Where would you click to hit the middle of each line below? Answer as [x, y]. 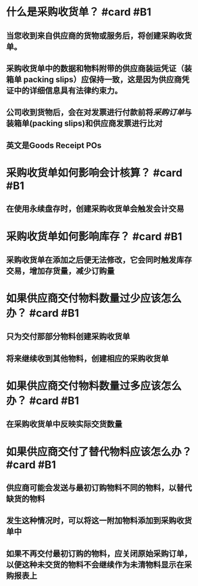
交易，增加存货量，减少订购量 [60, 271]
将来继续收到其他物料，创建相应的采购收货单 [88, 358]
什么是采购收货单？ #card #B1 [79, 12]
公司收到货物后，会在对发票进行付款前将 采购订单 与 [99, 112]
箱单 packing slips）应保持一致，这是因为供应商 [94, 79]
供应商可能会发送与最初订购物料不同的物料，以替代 [99, 488]
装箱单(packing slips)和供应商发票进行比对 [85, 123]
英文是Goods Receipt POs [54, 145]
